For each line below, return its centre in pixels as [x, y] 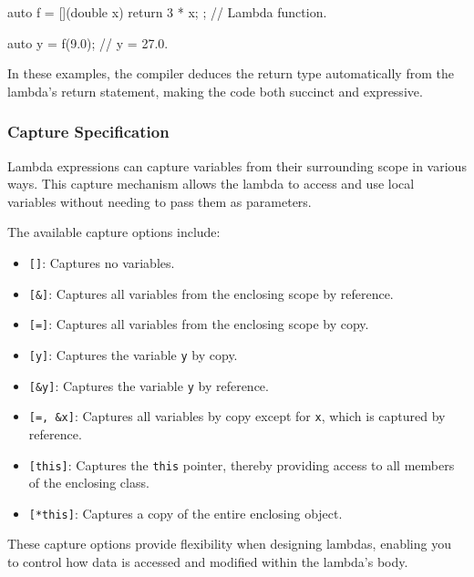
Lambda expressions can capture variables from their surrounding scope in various [237, 165]
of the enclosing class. [89, 483]
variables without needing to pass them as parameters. [160, 201]
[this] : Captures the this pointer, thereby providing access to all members [242, 464]
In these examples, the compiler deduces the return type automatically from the [231, 73]
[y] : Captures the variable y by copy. [133, 354]
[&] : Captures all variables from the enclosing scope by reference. [211, 293]
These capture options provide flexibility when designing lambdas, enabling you [229, 544]
